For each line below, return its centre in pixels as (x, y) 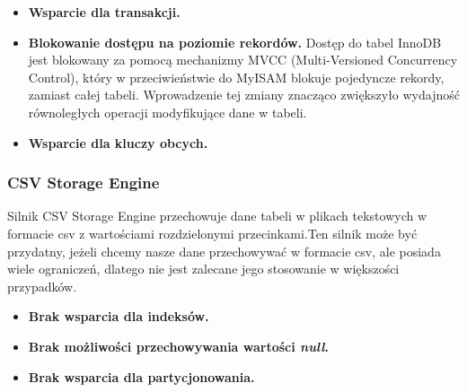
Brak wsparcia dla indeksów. (119, 316)
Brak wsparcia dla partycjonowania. (141, 376)
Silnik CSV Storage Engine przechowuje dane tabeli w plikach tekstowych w (217, 216)
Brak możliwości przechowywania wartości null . (178, 346)
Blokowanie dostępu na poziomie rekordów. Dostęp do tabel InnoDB (235, 42)
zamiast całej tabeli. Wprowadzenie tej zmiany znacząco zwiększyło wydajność (244, 95)
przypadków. (42, 286)
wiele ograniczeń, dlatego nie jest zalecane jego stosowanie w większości (203, 269)
